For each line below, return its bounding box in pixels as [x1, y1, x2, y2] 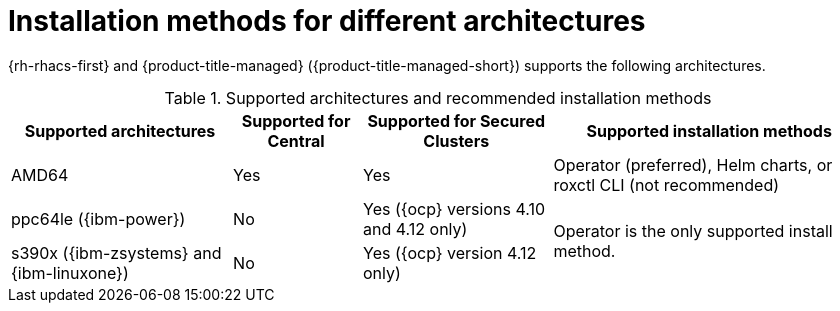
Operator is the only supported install [553, 220, 833, 241]
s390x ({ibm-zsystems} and [11, 242, 222, 263]
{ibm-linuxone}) [11, 262, 129, 283]
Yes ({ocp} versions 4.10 [363, 198, 546, 219]
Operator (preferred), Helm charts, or [553, 154, 833, 175]
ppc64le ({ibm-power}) [11, 208, 186, 229]
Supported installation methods [586, 120, 832, 141]
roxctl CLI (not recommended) [553, 174, 780, 195]
